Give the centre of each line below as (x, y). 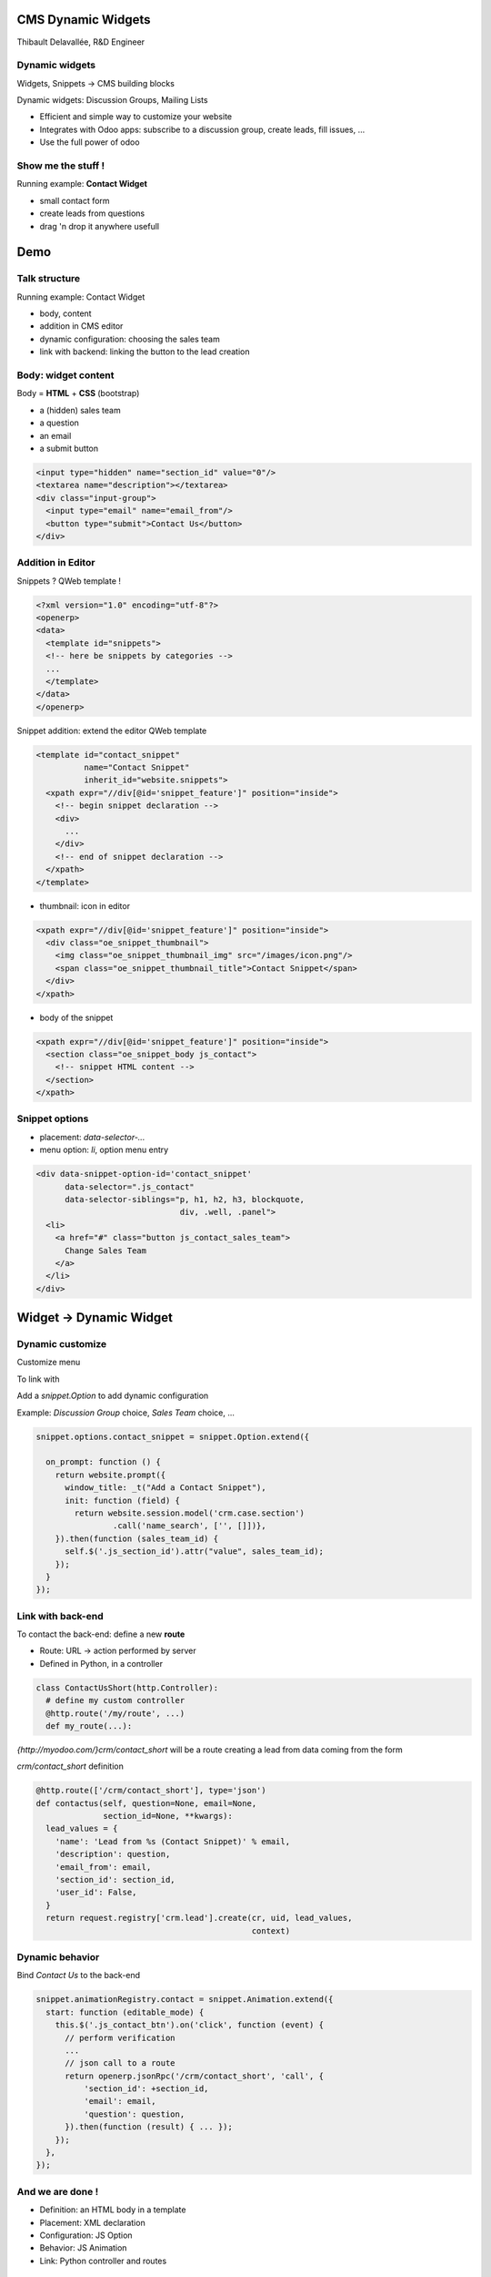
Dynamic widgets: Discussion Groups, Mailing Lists (112, 100)
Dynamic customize (62, 1344)
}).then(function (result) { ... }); (149, 2127)
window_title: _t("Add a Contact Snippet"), (166, 1488)
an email (55, 435)
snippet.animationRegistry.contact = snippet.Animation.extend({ (185, 2000)
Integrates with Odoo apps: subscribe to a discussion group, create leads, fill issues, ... (202, 129)
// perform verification (120, 2037)
